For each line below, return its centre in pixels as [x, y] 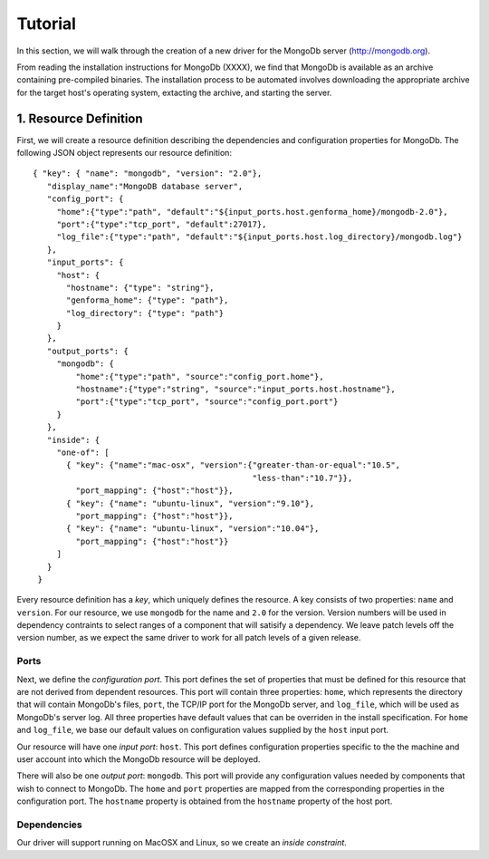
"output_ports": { [87, 351]
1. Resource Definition [80, 118]
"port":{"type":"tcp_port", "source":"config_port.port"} [207, 402]
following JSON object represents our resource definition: [125, 153]
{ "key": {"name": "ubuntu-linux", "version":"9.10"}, [191, 503]
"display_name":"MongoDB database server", [145, 186]
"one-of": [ [83, 453]
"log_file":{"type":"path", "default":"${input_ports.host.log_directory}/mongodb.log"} [259, 237]
